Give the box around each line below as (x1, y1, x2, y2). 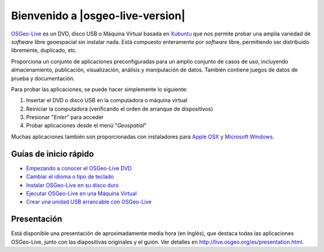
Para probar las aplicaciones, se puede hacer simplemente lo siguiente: (11, 85, 188, 93)
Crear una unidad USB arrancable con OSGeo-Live (26, 198, 152, 206)
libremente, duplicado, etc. (11, 47, 77, 54)
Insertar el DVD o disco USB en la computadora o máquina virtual (26, 97, 188, 104)
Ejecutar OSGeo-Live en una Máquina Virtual (26, 189, 137, 197)
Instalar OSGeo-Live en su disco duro (26, 181, 119, 189)
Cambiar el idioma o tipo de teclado (26, 173, 114, 180)
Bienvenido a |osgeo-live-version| (11, 9, 185, 22)
